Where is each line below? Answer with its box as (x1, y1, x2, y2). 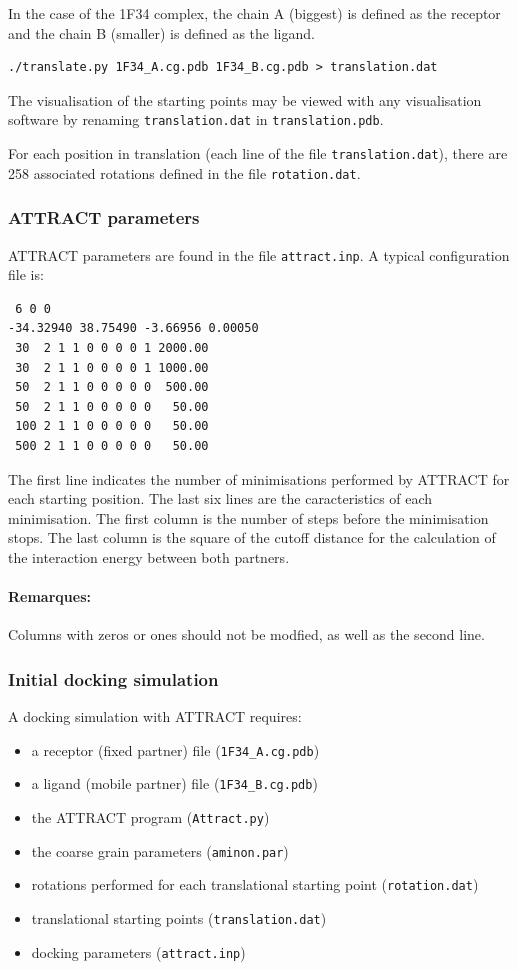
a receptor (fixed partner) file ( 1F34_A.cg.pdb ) (31, 739, 320, 760)
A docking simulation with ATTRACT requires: (8, 706, 302, 727)
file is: (8, 264, 44, 285)
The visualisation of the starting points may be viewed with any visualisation (8, 89, 482, 110)
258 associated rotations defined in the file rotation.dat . (8, 162, 361, 183)
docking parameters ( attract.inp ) (31, 941, 246, 962)
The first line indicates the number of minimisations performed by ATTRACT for (8, 468, 510, 489)
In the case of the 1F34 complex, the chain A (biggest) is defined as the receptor (8, 3, 501, 23)
